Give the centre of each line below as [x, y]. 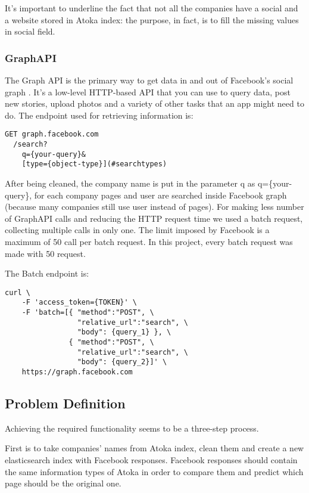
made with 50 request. [45, 253]
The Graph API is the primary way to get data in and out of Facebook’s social [149, 80]
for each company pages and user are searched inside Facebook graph [160, 195]
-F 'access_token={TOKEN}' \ [79, 303]
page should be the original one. [63, 483]
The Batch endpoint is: [47, 273]
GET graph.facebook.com [52, 134]
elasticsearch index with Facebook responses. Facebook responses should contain [151, 460]
